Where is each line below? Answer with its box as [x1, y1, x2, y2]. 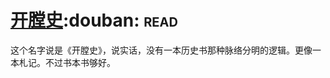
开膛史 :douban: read [10, 9, 178, 32]
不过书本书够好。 [44, 56, 116, 68]
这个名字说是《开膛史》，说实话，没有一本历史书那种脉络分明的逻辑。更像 [10, 44, 313, 56]
